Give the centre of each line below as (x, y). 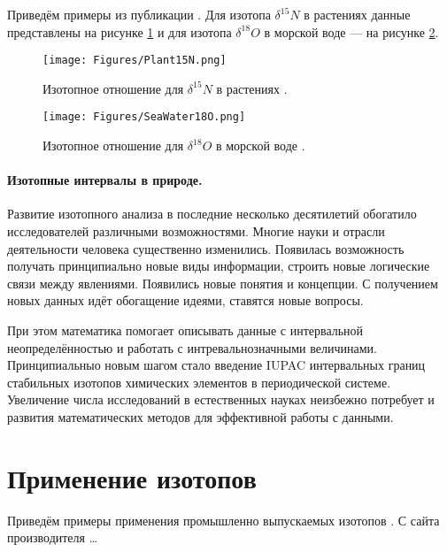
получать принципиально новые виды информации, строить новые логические (219, 266)
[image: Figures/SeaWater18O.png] (144, 117)
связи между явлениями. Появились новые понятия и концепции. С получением (223, 283)
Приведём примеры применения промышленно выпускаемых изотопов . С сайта (223, 520)
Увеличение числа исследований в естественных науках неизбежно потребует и (221, 399)
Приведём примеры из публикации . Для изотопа (139, 14)
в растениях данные (357, 14)
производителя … (53, 537)
